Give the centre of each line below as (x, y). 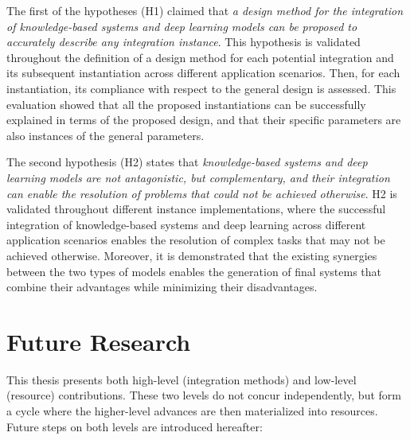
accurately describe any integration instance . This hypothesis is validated (184, 42)
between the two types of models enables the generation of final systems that (194, 271)
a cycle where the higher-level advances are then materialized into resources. (192, 411)
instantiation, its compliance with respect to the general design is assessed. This (201, 88)
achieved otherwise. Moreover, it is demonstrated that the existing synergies (192, 255)
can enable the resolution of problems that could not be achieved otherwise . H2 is (202, 193)
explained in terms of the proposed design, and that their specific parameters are (204, 120)
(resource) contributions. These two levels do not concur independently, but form (204, 395)
